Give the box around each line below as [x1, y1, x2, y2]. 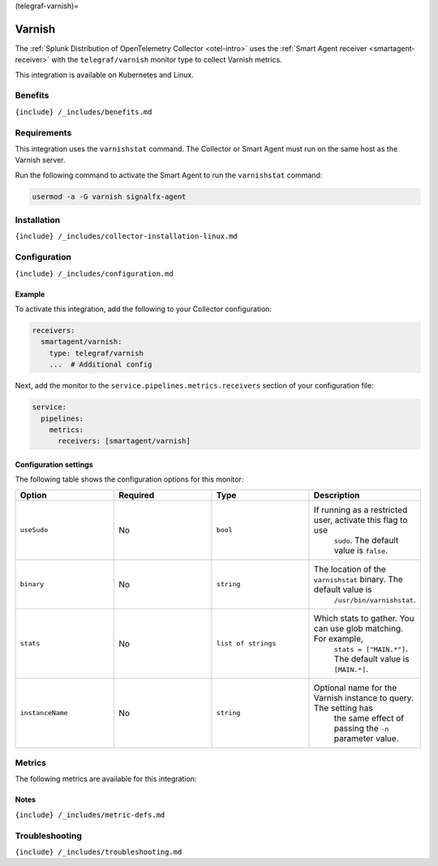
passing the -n [333, 722, 389, 734]
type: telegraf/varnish [49, 349, 144, 358]
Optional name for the [313, 682, 397, 693]
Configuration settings [15, 459, 93, 469]
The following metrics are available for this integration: [15, 774, 197, 784]
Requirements [15, 126, 72, 138]
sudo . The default [333, 534, 399, 546]
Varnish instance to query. [313, 692, 414, 703]
